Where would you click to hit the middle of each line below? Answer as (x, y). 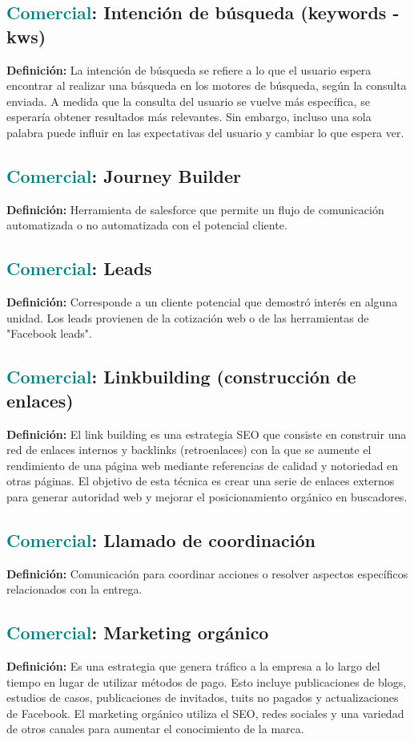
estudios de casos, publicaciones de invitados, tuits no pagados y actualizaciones (203, 697)
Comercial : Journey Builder (124, 175)
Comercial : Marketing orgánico (138, 633)
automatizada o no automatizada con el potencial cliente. (147, 225)
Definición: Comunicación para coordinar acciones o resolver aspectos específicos (207, 573)
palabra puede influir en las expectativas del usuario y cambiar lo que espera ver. (205, 132)
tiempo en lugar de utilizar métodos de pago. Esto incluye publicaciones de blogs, (207, 681)
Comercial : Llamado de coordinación (161, 539)
